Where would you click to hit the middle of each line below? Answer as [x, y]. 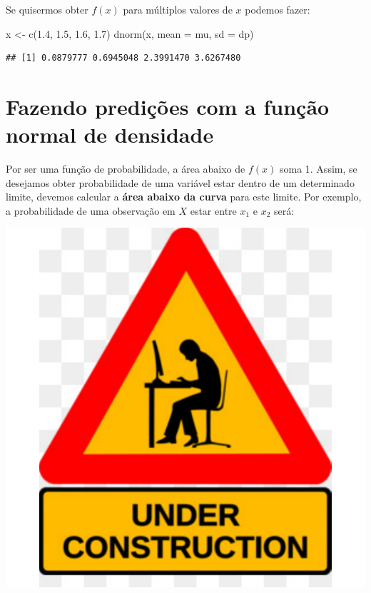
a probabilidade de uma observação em [91, 210]
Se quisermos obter [47, 9]
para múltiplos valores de [178, 9]
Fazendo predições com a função [168, 106]
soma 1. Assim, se [318, 169]
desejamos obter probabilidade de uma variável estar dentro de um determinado [180, 182]
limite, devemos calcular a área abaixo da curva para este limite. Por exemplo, [184, 197]
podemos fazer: [278, 9]
